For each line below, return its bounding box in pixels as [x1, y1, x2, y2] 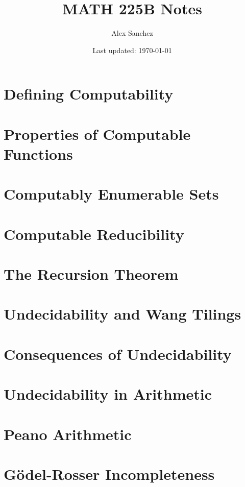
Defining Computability [4, 83, 174, 104]
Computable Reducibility [4, 223, 184, 244]
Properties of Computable [4, 123, 191, 144]
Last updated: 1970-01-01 [92, 44, 172, 55]
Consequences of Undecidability [4, 343, 232, 364]
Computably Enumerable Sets [4, 183, 219, 204]
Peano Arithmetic [4, 423, 132, 444]
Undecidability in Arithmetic [4, 383, 212, 404]
